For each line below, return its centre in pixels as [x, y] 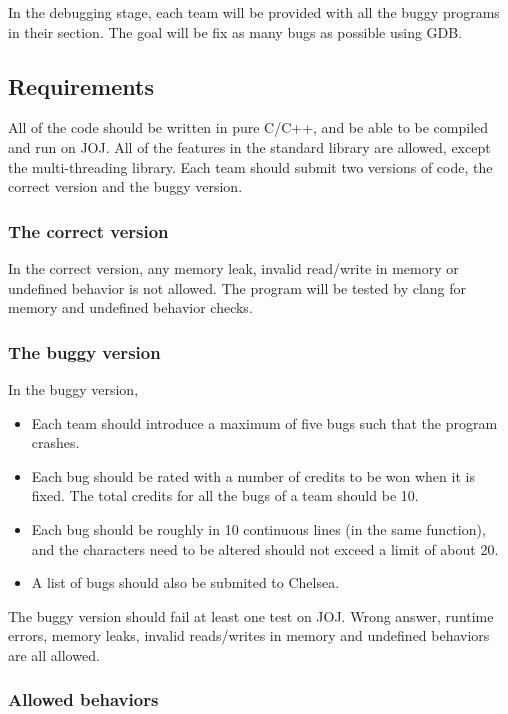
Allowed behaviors [83, 699]
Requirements [81, 85]
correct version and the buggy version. [125, 186]
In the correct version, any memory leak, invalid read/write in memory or [233, 267]
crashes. [55, 442]
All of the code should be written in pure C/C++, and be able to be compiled [248, 127]
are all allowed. [54, 654]
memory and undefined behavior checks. [130, 307]
